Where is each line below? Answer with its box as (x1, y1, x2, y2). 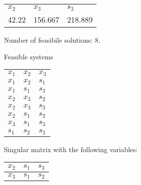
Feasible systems (4, 51, 53, 61)
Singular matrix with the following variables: (4, 144, 138, 154)
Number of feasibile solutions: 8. (4, 34, 100, 45)
